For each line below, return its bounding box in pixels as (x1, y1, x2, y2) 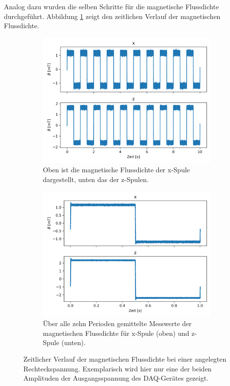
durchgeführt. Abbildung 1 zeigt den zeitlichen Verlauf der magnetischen (4, 11, 221, 21)
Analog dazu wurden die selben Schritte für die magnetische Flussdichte (4, 1, 219, 11)
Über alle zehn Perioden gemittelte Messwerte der (43, 318, 192, 329)
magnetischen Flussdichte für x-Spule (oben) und (43, 328, 190, 338)
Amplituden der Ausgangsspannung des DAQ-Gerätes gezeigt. (23, 373, 209, 383)
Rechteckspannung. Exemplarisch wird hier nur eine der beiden (23, 363, 212, 373)
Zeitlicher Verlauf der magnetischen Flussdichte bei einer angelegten (23, 353, 227, 364)
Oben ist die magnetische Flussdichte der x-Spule (43, 165, 190, 175)
